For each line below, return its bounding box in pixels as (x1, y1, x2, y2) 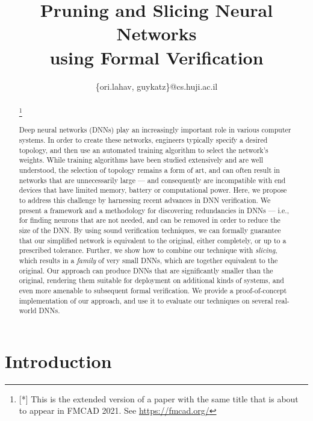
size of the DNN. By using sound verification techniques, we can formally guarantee (19, 225, 281, 235)
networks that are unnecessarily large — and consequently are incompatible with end (19, 175, 286, 185)
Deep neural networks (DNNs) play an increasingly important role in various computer (19, 125, 291, 135)
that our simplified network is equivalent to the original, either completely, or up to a (19, 235, 287, 245)
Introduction (5, 348, 112, 373)
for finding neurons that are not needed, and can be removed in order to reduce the (19, 215, 280, 225)
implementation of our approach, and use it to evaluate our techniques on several (19, 295, 273, 305)
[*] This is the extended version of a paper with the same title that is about (19, 392, 299, 405)
